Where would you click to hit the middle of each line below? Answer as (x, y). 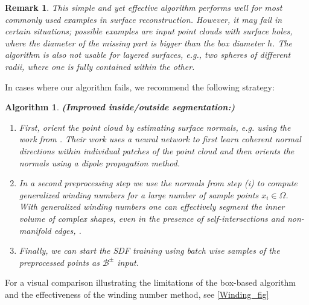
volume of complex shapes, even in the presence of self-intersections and (151, 218)
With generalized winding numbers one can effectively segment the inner (152, 206)
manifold (35, 230)
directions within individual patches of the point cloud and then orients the (157, 150)
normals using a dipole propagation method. (100, 162)
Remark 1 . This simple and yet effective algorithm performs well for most (144, 7)
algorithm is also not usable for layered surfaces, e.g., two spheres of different (148, 55)
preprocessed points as (59, 262)
